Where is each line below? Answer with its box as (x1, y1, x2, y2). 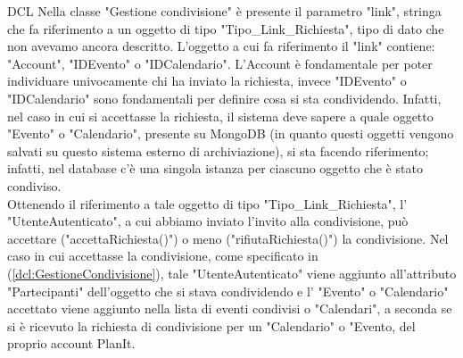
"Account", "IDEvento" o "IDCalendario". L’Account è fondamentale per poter (7, 54, 433, 72)
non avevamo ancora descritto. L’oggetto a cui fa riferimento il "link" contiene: (7, 37, 435, 55)
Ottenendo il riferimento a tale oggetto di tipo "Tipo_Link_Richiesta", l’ (7, 194, 408, 212)
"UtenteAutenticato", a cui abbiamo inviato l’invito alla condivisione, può (7, 212, 409, 230)
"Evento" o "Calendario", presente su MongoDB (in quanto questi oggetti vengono (7, 124, 454, 143)
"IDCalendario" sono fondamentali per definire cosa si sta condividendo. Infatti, (7, 88, 442, 107)
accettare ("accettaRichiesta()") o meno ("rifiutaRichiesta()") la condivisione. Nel (7, 229, 449, 247)
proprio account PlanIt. (7, 334, 136, 353)
